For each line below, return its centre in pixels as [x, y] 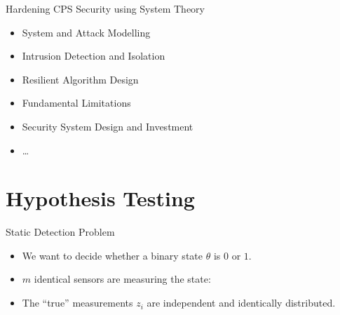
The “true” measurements [77, 303]
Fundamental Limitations [76, 103]
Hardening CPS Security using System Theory [105, 8]
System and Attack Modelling [86, 32]
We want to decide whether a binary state [112, 255]
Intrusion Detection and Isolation [94, 56]
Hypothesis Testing [100, 198]
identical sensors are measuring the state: [122, 279]
